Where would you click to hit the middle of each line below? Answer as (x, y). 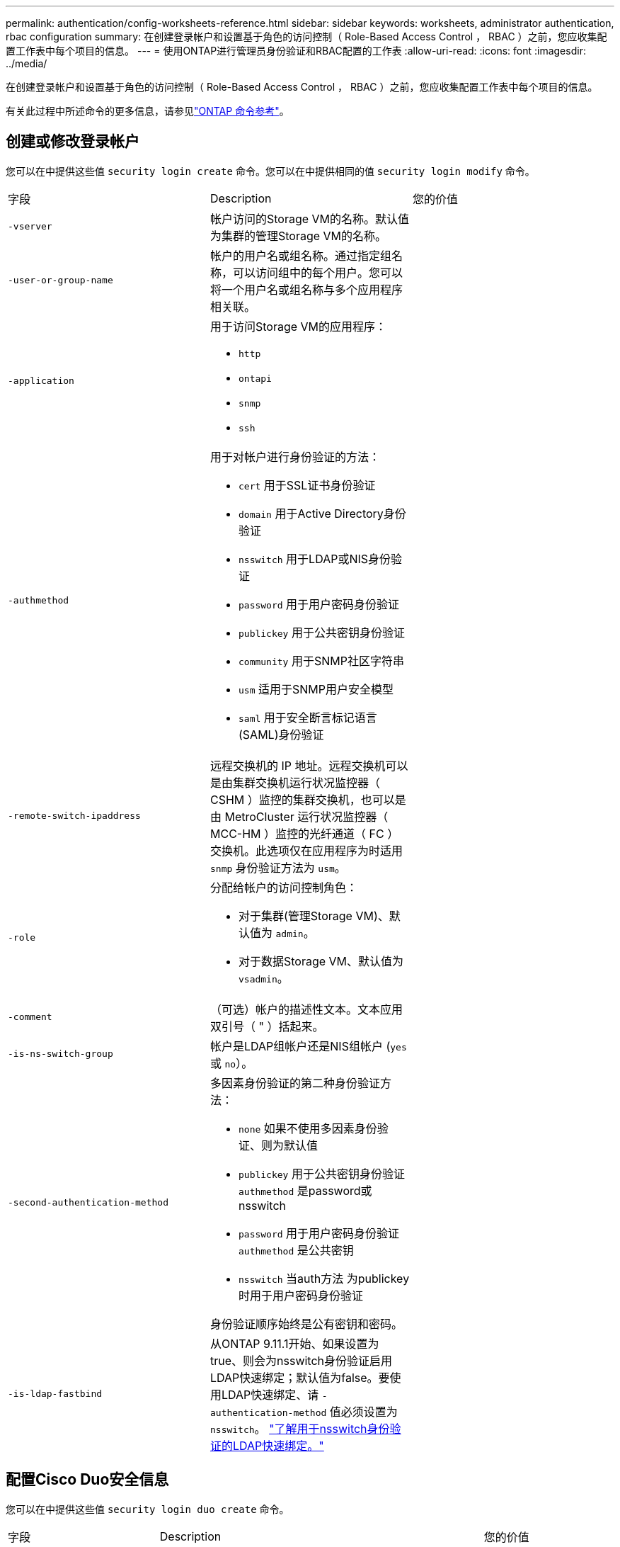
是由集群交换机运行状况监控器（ (295, 782)
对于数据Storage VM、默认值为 (321, 961)
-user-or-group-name (61, 280)
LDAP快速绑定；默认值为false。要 (300, 1377)
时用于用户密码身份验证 (300, 1295)
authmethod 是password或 (305, 1190)
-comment (30, 1017)
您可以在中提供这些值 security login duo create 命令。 (148, 1509)
